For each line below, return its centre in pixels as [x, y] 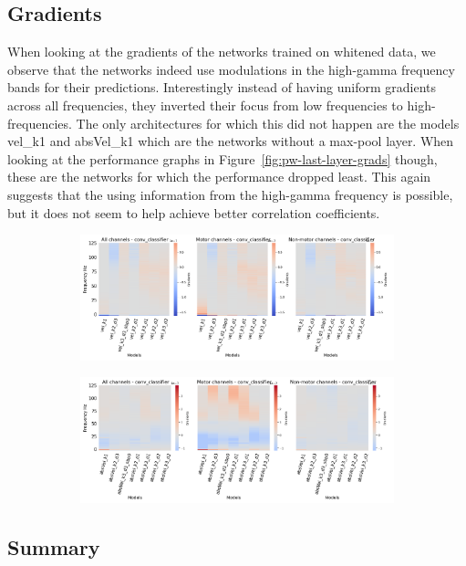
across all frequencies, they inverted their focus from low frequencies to [205, 105]
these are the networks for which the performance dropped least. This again [219, 177]
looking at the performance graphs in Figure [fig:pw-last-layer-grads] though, [223, 158]
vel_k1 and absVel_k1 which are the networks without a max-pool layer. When [231, 141]
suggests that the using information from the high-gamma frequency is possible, [230, 194]
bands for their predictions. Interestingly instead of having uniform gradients [222, 87]
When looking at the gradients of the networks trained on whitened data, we [222, 52]
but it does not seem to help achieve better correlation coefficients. [194, 212]
